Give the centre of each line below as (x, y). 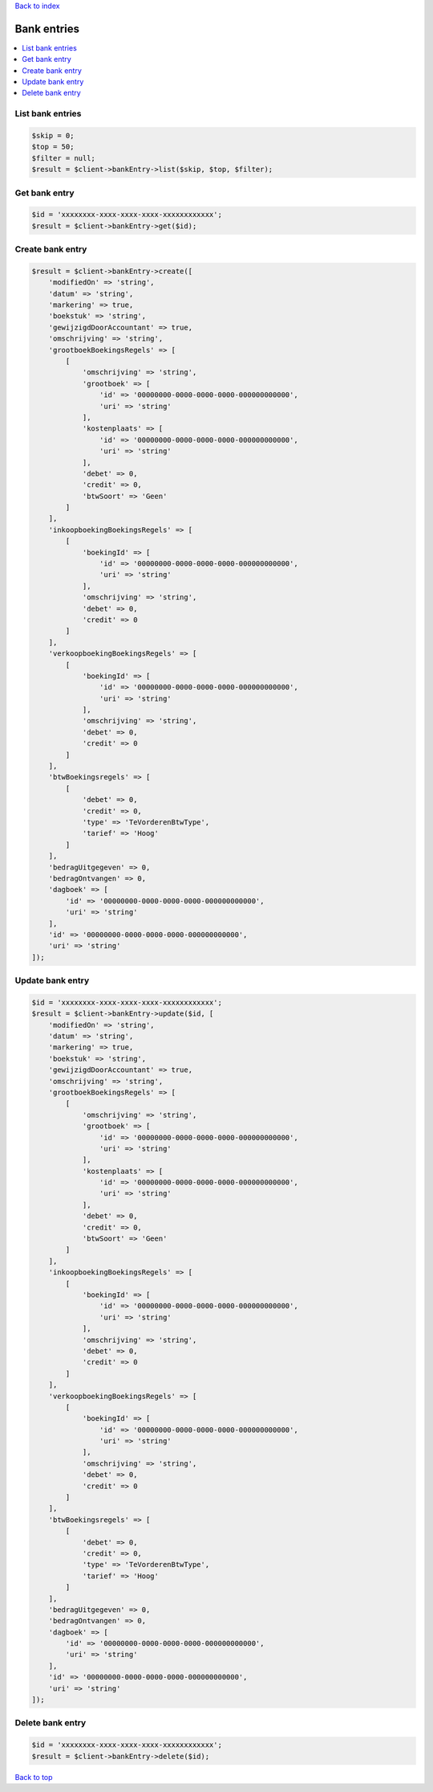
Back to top (34, 1777)
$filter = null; (64, 158)
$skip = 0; (53, 136)
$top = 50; (53, 147)
